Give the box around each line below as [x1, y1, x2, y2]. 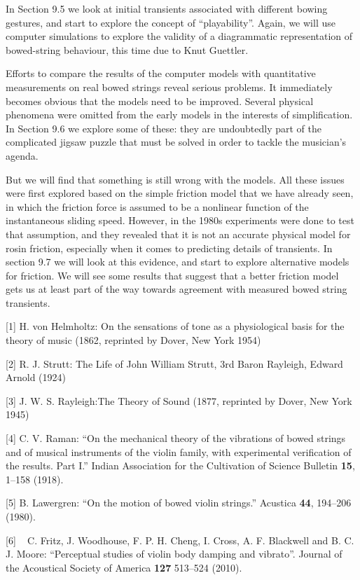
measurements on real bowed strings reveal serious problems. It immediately [6, 79, 333, 94]
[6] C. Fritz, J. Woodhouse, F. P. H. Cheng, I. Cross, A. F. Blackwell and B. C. [6, 532, 354, 547]
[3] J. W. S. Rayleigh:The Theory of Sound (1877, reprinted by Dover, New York [6, 393, 352, 408]
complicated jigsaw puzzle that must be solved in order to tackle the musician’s [6, 134, 347, 149]
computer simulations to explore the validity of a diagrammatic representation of [6, 29, 353, 43]
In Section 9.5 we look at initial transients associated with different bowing [6, 1, 328, 15]
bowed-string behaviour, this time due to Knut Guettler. [6, 42, 249, 57]
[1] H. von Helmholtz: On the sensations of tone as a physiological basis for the [6, 319, 345, 333]
